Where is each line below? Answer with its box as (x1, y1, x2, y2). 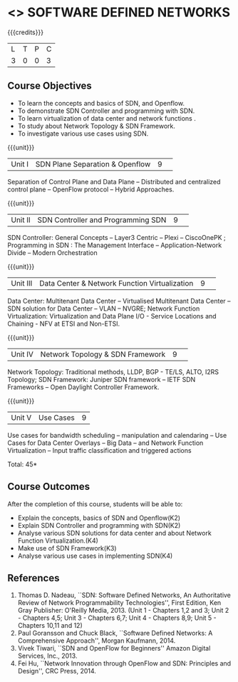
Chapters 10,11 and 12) (17, 621, 83, 630)
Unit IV (11, 349, 34, 359)
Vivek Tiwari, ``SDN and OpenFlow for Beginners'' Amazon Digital (17, 644, 211, 653)
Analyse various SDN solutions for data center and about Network (17, 528, 212, 537)
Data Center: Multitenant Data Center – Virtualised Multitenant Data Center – (7, 296, 231, 305)
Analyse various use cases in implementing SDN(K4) (17, 551, 173, 560)
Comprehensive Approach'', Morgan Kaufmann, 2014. (17, 636, 176, 645)
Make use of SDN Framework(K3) (17, 543, 117, 552)
